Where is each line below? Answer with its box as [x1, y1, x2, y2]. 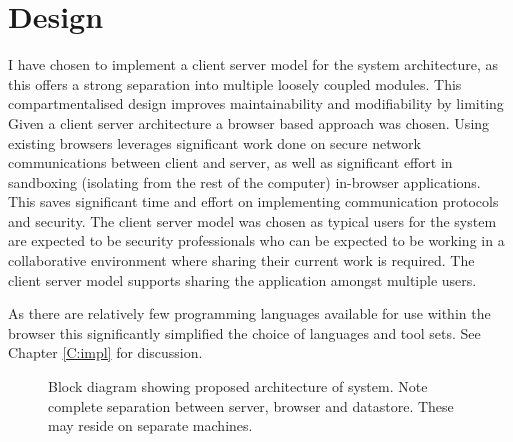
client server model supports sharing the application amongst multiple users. [8, 269, 477, 290]
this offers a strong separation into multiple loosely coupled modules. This [8, 73, 462, 94]
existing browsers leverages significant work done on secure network [8, 132, 421, 153]
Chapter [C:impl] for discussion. [8, 342, 203, 363]
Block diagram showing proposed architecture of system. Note [48, 376, 428, 397]
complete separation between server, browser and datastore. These [48, 395, 454, 416]
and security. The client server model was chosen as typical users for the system [8, 210, 497, 231]
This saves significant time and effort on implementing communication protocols [8, 191, 499, 212]
